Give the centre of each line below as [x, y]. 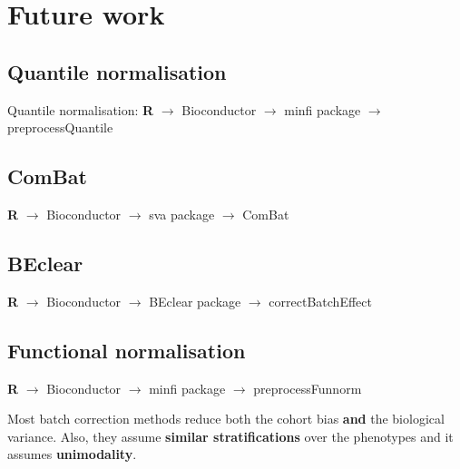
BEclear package [195, 301]
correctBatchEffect [320, 301]
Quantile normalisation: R [81, 109]
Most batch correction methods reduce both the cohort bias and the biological [226, 419]
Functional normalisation [127, 350]
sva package [182, 214]
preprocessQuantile [60, 127]
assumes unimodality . [72, 454]
